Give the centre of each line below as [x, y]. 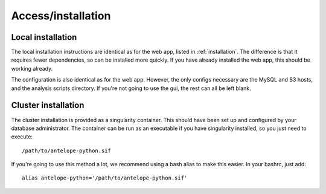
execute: [22, 137]
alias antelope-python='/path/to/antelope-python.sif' [105, 178]
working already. [32, 68]
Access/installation [61, 16]
